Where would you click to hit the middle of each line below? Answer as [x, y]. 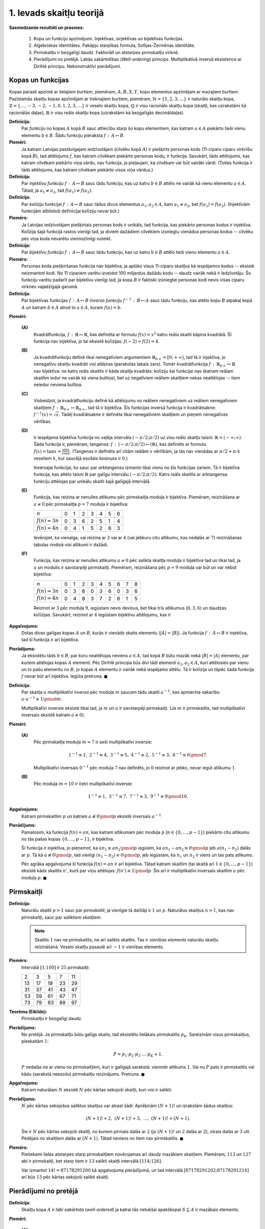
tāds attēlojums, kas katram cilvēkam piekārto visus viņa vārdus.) [87, 170]
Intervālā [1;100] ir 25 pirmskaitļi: [56, 967]
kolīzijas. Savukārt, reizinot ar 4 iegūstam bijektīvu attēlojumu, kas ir [102, 615]
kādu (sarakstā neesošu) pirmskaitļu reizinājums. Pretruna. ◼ [83, 1074]
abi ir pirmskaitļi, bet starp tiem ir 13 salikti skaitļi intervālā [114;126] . [92, 1161]
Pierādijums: [22, 648]
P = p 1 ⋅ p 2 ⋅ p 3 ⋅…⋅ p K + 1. [138, 1054]
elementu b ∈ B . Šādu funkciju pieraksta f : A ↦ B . [73, 135]
